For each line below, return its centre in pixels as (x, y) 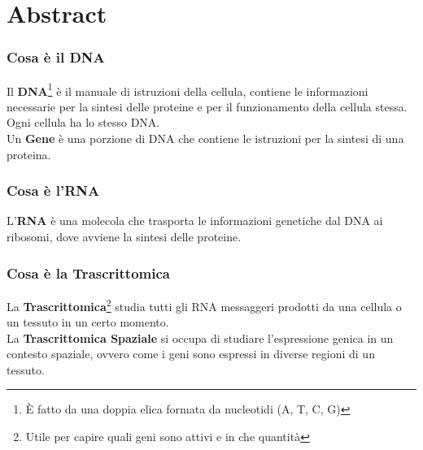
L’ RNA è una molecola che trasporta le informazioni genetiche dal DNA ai (195, 221)
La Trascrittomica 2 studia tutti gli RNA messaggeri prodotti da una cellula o (204, 305)
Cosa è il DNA (56, 57)
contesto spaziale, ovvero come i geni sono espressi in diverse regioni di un (191, 354)
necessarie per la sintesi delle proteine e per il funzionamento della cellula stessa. (207, 106)
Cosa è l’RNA (53, 190)
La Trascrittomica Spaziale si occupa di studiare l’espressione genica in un (200, 337)
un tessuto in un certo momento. (88, 322)
